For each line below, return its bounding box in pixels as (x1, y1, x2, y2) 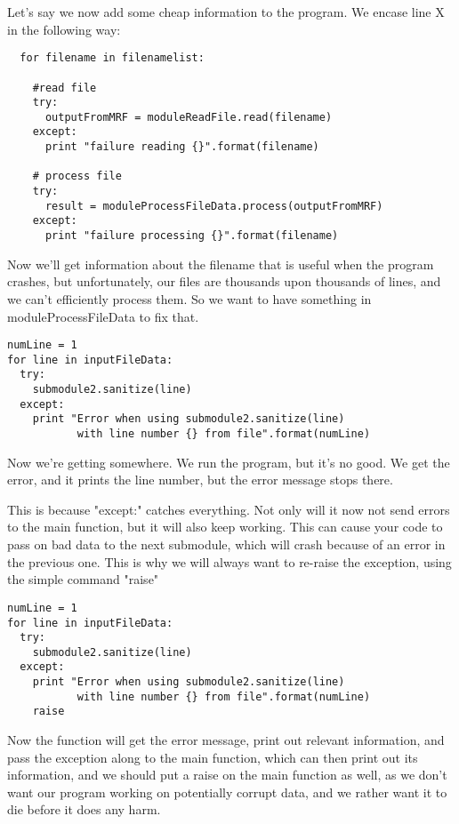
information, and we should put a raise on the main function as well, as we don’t (7, 765, 447, 784)
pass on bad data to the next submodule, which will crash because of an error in (7, 535, 446, 554)
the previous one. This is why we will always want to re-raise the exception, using (7, 552, 452, 571)
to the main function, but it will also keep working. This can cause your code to (7, 517, 443, 536)
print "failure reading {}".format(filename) (44, 140, 319, 154)
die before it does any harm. (7, 800, 161, 819)
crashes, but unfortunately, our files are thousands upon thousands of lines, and (7, 272, 441, 291)
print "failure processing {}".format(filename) (44, 229, 339, 243)
